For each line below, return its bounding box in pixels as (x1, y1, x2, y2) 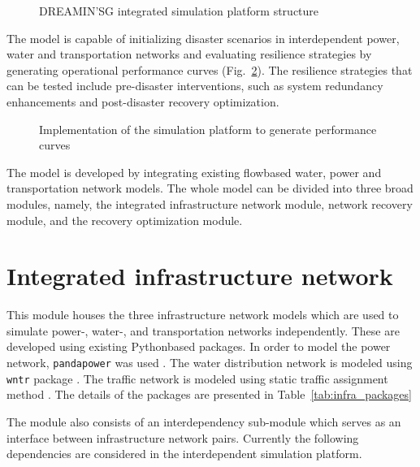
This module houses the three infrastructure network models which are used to (6, 306, 399, 323)
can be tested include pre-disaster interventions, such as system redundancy (6, 77, 383, 94)
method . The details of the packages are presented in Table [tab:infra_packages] (6, 386, 412, 403)
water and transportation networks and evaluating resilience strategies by (6, 45, 372, 63)
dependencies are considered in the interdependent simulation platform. (6, 445, 362, 462)
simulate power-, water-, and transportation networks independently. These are (6, 322, 400, 339)
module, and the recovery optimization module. (6, 211, 243, 228)
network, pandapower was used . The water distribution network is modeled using (6, 354, 413, 371)
